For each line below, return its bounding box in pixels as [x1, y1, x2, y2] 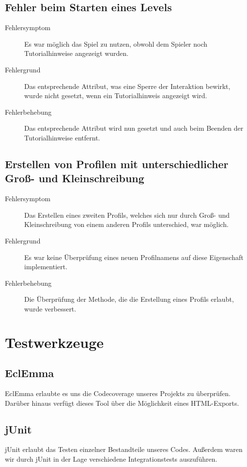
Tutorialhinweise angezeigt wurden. [24, 48, 129, 58]
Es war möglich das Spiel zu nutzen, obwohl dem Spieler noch [24, 38, 208, 49]
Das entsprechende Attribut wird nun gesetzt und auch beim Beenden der [24, 123, 244, 133]
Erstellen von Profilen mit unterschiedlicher [5, 156, 229, 171]
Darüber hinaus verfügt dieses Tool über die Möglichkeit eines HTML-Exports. [5, 398, 239, 408]
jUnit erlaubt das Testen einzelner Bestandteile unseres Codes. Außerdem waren [5, 444, 243, 454]
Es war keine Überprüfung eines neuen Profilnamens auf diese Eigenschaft [24, 252, 244, 262]
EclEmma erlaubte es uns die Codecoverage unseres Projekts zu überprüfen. [5, 388, 231, 398]
